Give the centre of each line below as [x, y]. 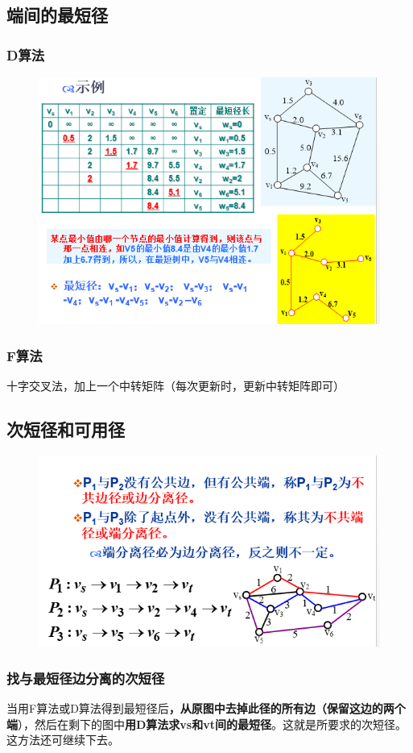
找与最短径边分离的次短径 [86, 678]
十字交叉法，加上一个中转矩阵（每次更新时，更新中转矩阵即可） [176, 386]
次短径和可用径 [66, 429]
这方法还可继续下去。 [63, 740]
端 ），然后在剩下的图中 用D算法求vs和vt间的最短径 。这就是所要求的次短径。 [206, 724]
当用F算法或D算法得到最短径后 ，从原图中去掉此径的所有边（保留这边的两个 [206, 708]
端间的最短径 [57, 15]
